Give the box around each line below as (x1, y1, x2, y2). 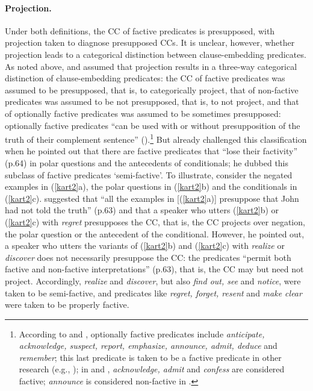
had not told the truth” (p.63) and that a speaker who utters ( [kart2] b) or (5, 204, 279, 216)
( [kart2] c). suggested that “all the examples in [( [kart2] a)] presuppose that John (5, 192, 299, 204)
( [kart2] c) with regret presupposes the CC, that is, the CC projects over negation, (5, 215, 305, 228)
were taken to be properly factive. (5, 298, 129, 311)
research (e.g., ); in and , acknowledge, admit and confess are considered (19, 363, 285, 375)
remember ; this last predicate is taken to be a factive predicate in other (19, 351, 282, 363)
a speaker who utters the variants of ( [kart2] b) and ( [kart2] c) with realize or (5, 239, 285, 252)
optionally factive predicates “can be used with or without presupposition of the (5, 119, 300, 131)
